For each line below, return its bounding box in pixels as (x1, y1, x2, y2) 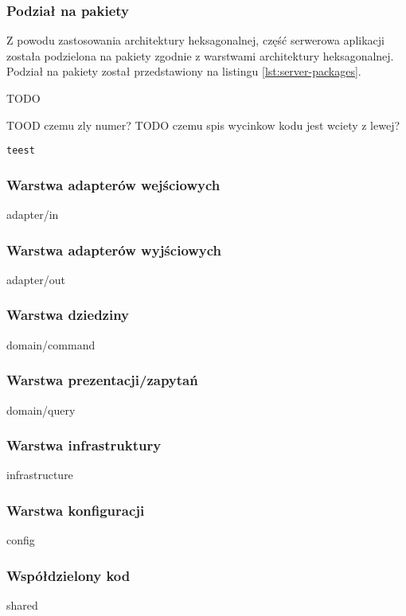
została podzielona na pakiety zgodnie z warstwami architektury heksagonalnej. (6, 47, 394, 64)
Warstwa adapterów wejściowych (6, 174, 221, 194)
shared (6, 596, 38, 613)
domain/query (6, 401, 76, 418)
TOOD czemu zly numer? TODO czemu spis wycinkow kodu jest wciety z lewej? (6, 116, 400, 133)
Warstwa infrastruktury (6, 435, 162, 455)
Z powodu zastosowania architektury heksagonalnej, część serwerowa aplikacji (6, 32, 385, 49)
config (6, 532, 35, 548)
